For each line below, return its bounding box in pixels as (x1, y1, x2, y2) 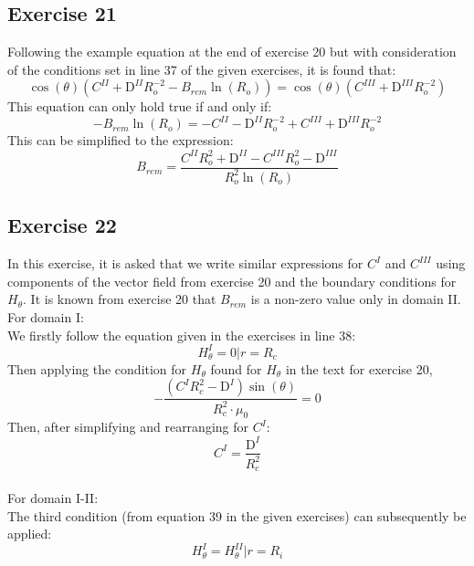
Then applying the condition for (7, 359, 187, 378)
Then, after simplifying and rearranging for (7, 417, 248, 436)
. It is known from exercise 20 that (23, 289, 216, 309)
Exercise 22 (7, 211, 117, 239)
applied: (7, 524, 52, 543)
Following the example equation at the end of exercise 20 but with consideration (7, 42, 457, 61)
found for (210, 359, 262, 378)
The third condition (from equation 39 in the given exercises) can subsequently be (7, 506, 467, 525)
